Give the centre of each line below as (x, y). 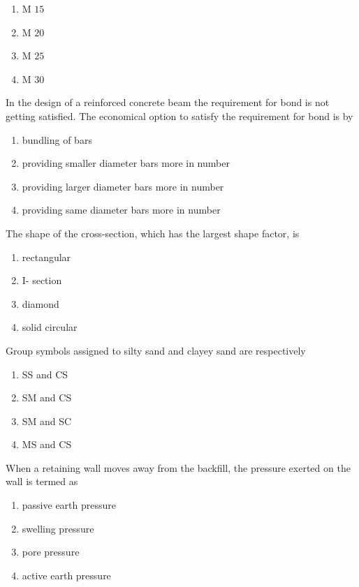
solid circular (50, 327)
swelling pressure (58, 528)
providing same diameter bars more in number (121, 210)
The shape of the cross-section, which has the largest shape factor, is (153, 233)
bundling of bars (57, 139)
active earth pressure (66, 575)
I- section (42, 280)
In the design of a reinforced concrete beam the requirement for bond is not (168, 102)
